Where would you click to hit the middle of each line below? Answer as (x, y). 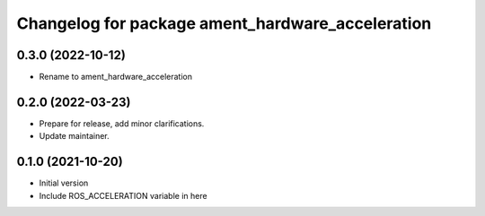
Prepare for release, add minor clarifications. (122, 123)
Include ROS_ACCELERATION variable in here (123, 195)
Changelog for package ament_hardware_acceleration (224, 23)
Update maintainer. (74, 136)
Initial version (64, 183)
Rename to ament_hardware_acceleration (116, 77)
